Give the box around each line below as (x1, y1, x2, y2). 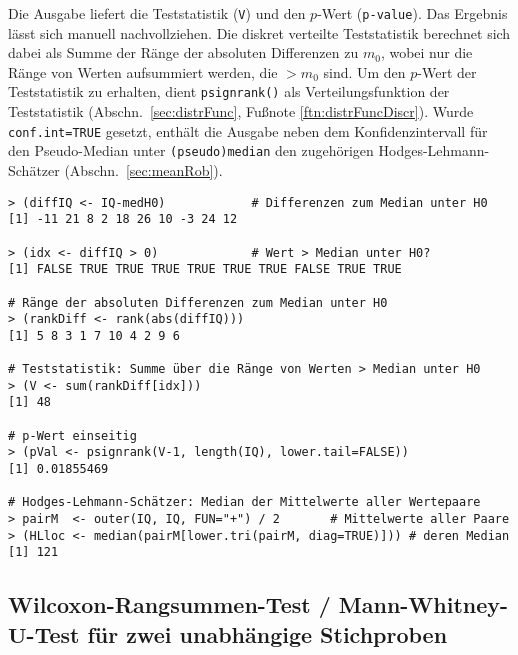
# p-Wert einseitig (8, 428, 137, 443)
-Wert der (417, 61, 477, 82)
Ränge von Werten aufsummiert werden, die (8, 61, 278, 82)
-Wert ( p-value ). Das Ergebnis (317, 3, 508, 23)
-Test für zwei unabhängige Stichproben (26, 618, 448, 649)
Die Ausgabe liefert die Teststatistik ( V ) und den (8, 3, 306, 23)
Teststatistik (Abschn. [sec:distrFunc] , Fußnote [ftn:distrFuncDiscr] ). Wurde (8, 101, 474, 122)
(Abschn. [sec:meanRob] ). (64, 160, 223, 180)
